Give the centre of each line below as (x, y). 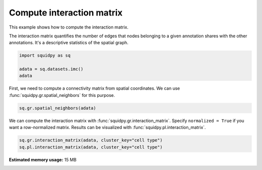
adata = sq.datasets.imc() (51, 69)
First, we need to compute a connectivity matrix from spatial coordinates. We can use (95, 88)
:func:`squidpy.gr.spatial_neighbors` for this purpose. (62, 95)
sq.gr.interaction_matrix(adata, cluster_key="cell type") (91, 140)
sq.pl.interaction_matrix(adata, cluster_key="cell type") (91, 147)
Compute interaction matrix (66, 13)
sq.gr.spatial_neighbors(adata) (58, 108)
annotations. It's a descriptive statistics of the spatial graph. (69, 43)
